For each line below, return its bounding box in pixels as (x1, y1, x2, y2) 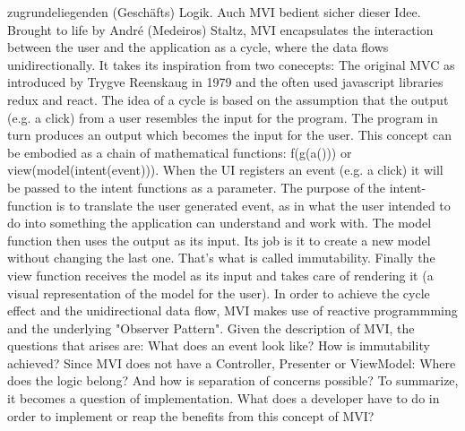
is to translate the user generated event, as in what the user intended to (56, 195, 451, 214)
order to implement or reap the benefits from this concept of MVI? (7, 406, 375, 425)
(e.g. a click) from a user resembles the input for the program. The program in (7, 108, 438, 126)
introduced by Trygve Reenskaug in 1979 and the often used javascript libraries (7, 73, 443, 91)
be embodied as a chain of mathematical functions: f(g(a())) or (7, 142, 352, 161)
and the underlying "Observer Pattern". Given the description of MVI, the (7, 318, 415, 337)
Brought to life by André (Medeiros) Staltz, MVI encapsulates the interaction (7, 20, 434, 39)
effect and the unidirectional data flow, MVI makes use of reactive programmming (7, 301, 458, 320)
